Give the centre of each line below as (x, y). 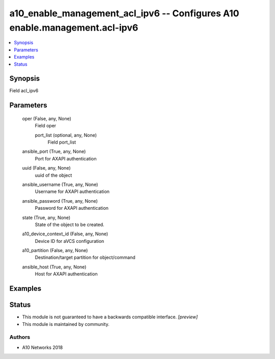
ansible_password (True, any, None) (60, 201)
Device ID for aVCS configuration (70, 241)
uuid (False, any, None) (46, 168)
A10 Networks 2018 (43, 347)
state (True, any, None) (46, 217)
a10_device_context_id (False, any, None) (65, 234)
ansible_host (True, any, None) (54, 267)
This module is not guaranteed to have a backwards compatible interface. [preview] (110, 317)
